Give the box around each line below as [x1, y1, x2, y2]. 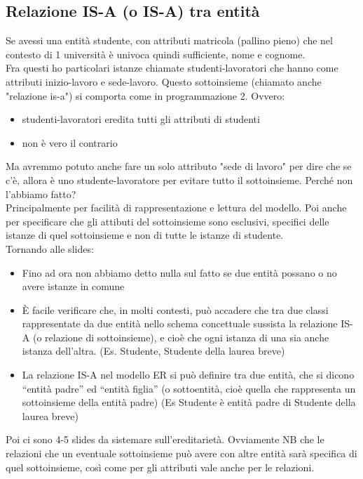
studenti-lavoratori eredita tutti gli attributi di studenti [22, 112, 260, 126]
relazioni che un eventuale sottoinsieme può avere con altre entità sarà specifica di [6, 446, 357, 461]
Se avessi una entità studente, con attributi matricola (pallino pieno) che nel [6, 33, 333, 48]
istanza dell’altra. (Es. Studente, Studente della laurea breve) [22, 343, 285, 358]
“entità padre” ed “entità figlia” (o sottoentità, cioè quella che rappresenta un [22, 381, 356, 395]
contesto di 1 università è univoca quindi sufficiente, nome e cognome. [6, 46, 306, 61]
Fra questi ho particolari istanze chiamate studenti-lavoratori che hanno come [6, 60, 338, 75]
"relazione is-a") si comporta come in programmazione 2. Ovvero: [6, 88, 285, 103]
